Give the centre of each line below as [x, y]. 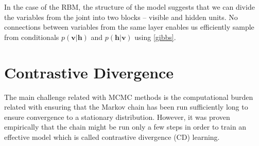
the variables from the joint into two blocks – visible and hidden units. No [121, 17]
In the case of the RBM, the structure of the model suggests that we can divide [129, 7]
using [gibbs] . [155, 37]
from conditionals [32, 37]
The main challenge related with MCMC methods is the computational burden [129, 97]
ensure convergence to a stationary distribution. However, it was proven [117, 117]
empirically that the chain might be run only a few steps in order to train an [125, 127]
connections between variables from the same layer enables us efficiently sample [129, 27]
